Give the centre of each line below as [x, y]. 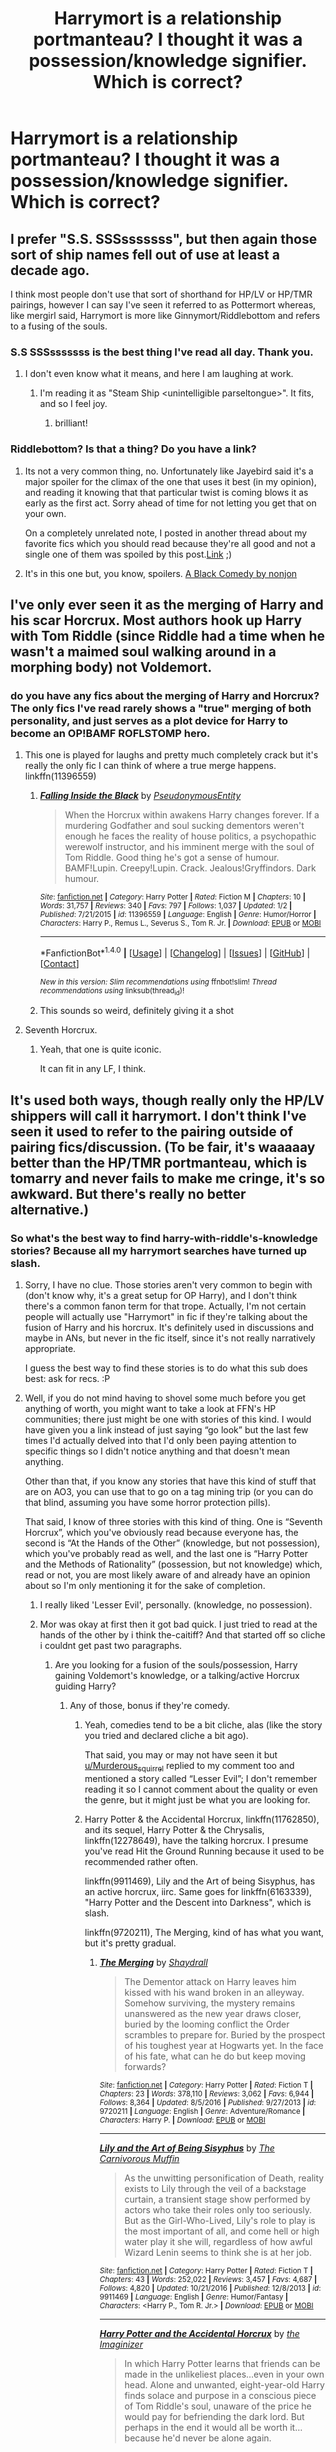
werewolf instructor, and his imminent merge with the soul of [189, 847]
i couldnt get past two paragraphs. [111, 1645]
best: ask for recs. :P [67, 1378]
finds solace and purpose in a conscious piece [220, 2395]
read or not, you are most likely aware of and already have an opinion [167, 1574]
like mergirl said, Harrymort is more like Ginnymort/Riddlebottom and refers [165, 315]
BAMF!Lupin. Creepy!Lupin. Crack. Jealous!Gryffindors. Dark [190, 868]
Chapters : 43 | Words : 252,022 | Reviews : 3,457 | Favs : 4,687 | [208, 2279]
